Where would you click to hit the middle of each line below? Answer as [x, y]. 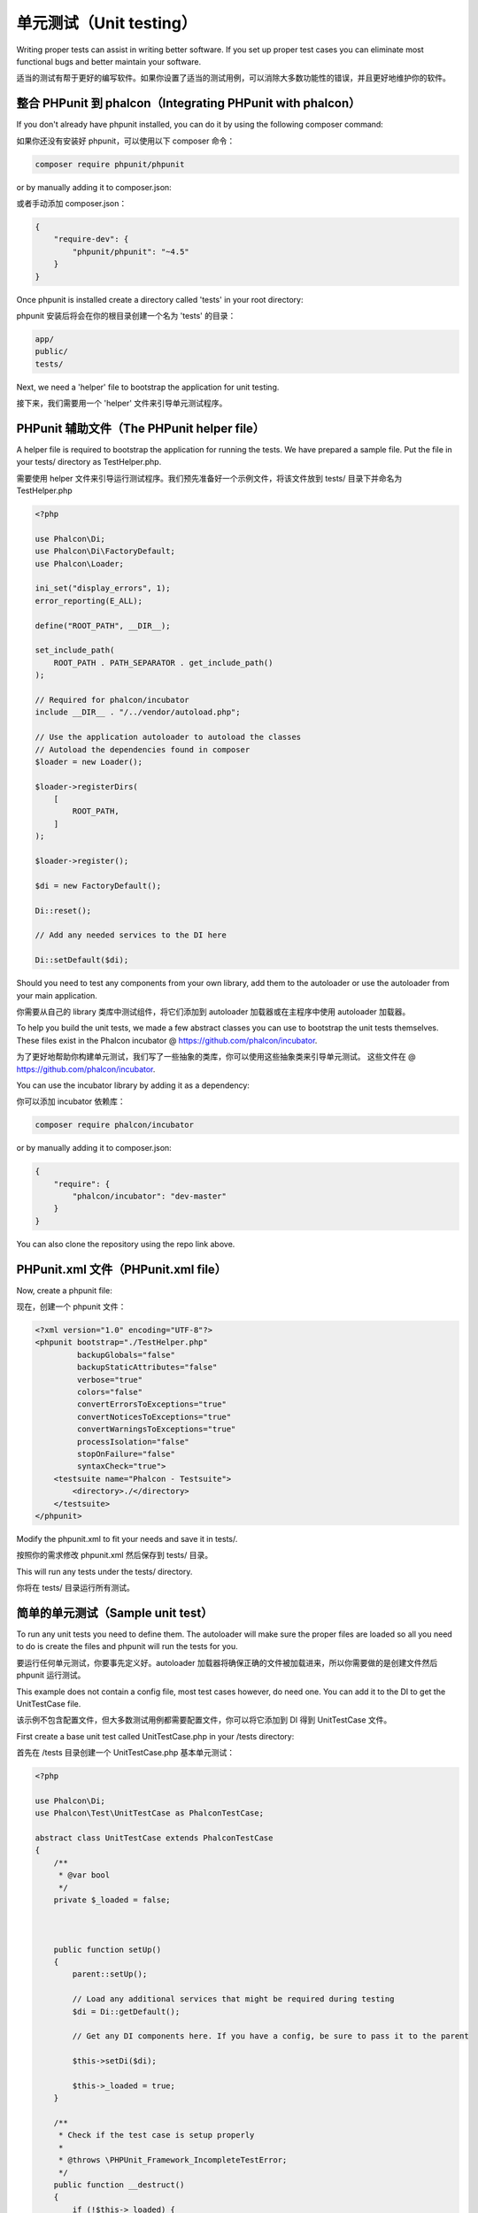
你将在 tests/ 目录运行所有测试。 [75, 1588]
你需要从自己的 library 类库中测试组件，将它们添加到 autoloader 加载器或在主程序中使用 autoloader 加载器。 [213, 1011]
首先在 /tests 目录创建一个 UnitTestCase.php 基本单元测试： [125, 1753]
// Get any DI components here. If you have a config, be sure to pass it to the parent [270, 2036]
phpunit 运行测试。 [51, 1675]
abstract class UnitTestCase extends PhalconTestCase [154, 1838]
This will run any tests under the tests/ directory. [104, 1571]
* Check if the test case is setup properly [156, 2135]
